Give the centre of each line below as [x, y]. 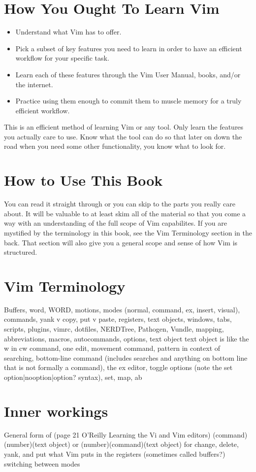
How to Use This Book [83, 180]
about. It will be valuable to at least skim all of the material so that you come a [125, 213]
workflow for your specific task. [62, 58]
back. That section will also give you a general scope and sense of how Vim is [121, 242]
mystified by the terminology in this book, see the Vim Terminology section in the [128, 232]
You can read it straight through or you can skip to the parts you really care [120, 204]
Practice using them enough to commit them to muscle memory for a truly [128, 101]
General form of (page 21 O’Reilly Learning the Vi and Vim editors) [107, 434]
